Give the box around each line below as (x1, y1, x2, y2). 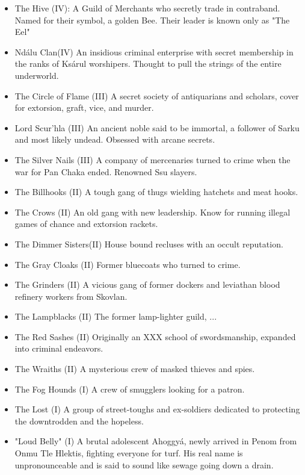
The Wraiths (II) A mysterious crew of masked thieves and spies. (14, 362, 255, 375)
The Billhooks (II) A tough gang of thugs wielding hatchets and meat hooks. (14, 185, 298, 198)
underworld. (14, 69, 59, 81)
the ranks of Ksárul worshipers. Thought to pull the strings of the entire (14, 57, 282, 70)
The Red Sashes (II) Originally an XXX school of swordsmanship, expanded (14, 330, 296, 343)
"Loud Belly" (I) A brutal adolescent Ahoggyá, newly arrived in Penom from (14, 435, 297, 447)
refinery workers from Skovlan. (14, 290, 128, 302)
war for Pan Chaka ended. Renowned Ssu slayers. (14, 165, 197, 178)
